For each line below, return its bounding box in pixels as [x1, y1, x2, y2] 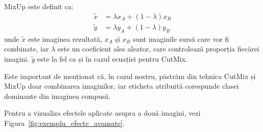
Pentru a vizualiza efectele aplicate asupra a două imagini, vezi [4, 108, 201, 118]
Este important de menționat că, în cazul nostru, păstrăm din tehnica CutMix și [4, 70, 256, 81]
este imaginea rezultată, [28, 33, 102, 44]
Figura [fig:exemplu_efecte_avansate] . [4, 118, 125, 128]
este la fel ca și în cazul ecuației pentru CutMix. [37, 54, 188, 64]
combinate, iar [4, 43, 49, 54]
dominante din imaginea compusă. [4, 90, 111, 101]
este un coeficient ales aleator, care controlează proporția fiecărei [58, 43, 259, 54]
